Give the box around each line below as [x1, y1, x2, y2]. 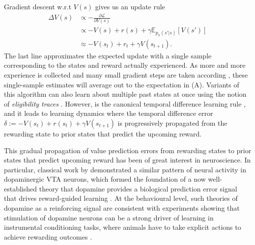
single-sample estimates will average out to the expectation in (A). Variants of [4, 79, 239, 89]
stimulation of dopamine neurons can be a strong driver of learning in [4, 212, 214, 222]
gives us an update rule [95, 1, 165, 11]
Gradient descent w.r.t [4, 1, 72, 11]
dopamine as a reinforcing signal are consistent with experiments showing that [4, 203, 240, 213]
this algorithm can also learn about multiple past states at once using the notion [4, 89, 247, 99]
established [4, 183, 37, 193]
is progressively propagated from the [117, 117, 227, 128]
